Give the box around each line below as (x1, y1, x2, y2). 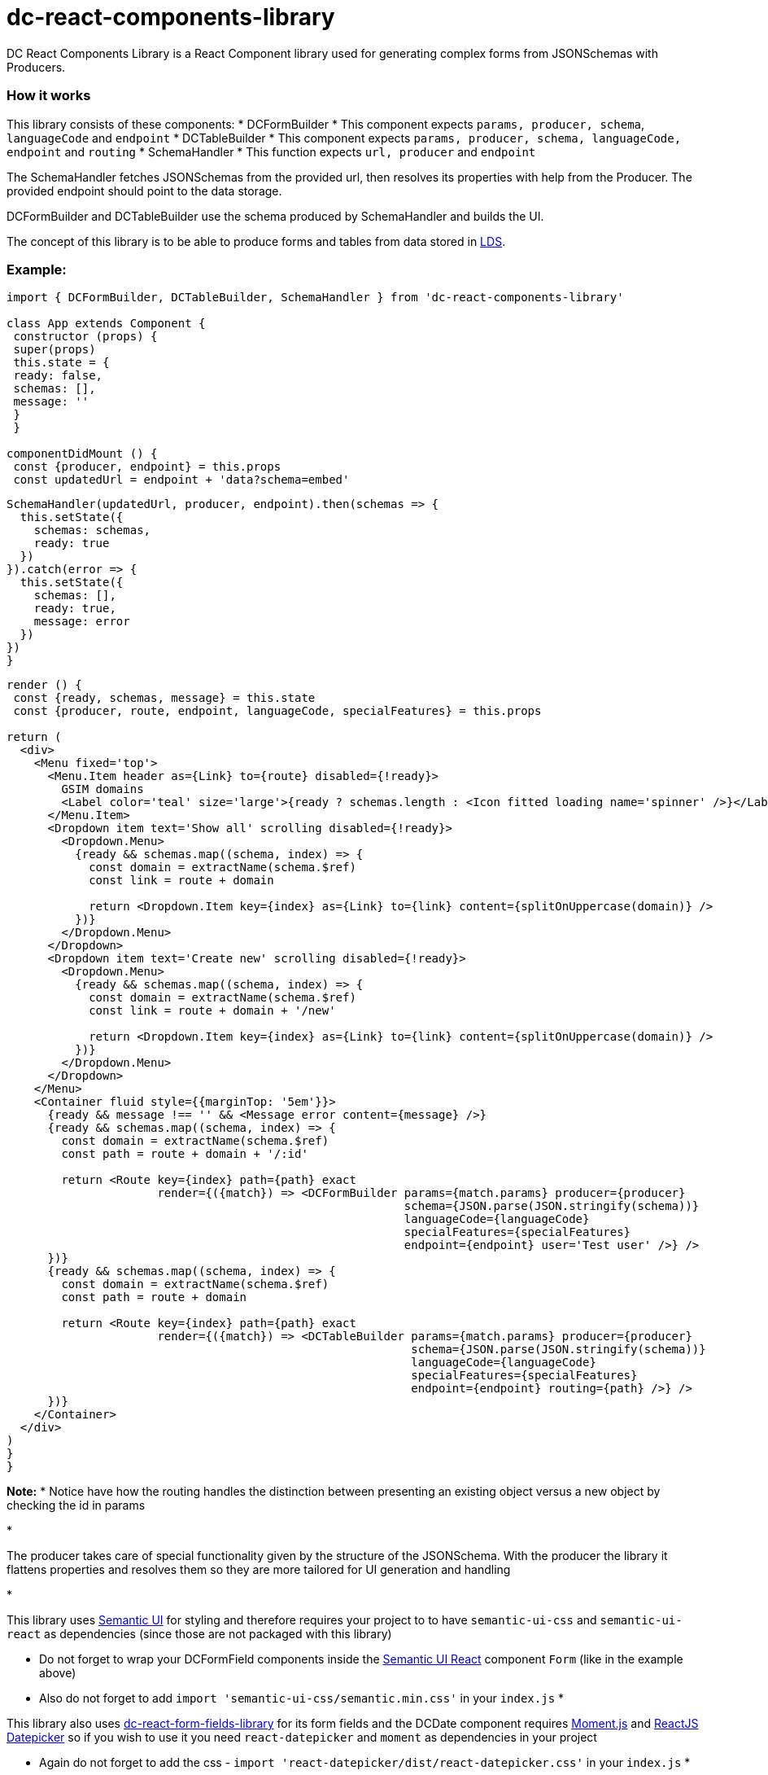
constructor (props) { (13, 330, 158, 344)
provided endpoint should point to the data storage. (7, 183, 282, 198)
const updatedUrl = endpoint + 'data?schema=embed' (13, 473, 350, 487)
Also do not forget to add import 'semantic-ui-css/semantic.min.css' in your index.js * (39, 1691, 565, 1706)
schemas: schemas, (33, 524, 151, 537)
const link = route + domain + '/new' (89, 1004, 336, 1018)
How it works (7, 87, 91, 104)
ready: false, (13, 369, 103, 383)
